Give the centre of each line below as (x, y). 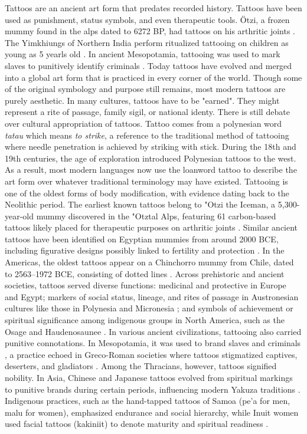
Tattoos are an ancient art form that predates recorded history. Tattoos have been (153, 8)
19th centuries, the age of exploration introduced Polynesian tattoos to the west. (151, 158)
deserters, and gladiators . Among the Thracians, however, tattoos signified (141, 366)
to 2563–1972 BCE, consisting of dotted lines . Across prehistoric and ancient (145, 273)
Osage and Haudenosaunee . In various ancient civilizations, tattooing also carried (153, 331)
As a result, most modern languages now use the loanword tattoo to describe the (151, 170)
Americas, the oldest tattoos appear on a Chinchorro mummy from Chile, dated (149, 262)
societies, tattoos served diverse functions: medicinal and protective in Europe (146, 285)
